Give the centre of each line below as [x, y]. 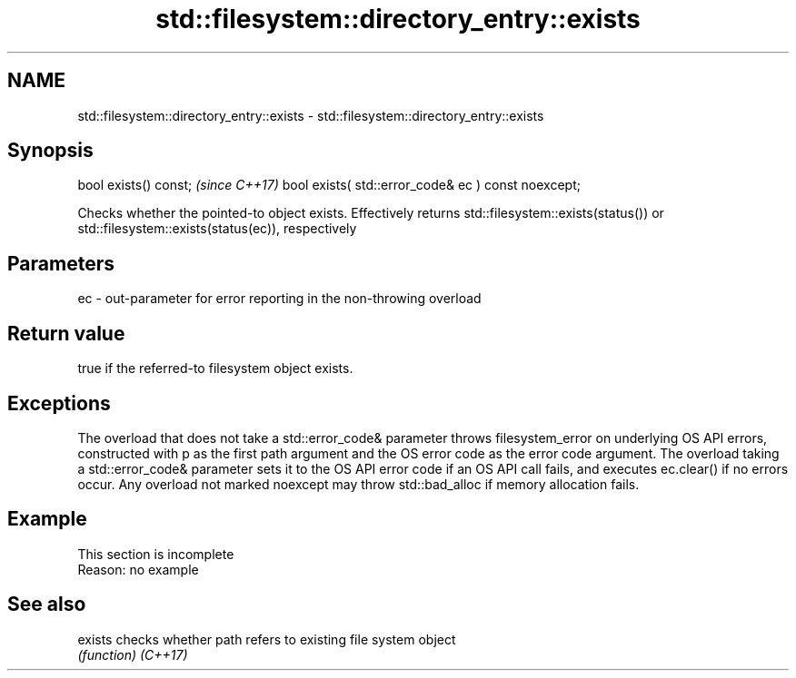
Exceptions [59, 403]
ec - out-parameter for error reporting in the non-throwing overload [279, 299]
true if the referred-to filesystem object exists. [215, 368]
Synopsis [50, 151]
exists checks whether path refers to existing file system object [267, 639]
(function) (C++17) [133, 654]
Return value [66, 333]
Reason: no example [138, 569]
